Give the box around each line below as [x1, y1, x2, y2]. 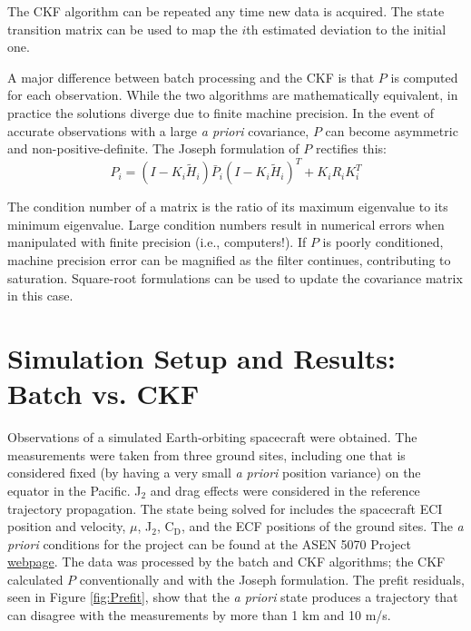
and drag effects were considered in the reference [150, 480, 420, 499]
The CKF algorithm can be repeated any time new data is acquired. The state [7, 2, 445, 20]
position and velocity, [7, 517, 126, 536]
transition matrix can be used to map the [7, 19, 238, 38]
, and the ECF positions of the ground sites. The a [181, 517, 464, 536]
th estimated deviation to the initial [246, 19, 446, 38]
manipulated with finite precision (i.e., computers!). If [7, 232, 307, 251]
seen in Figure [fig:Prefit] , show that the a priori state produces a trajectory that [7, 587, 458, 606]
